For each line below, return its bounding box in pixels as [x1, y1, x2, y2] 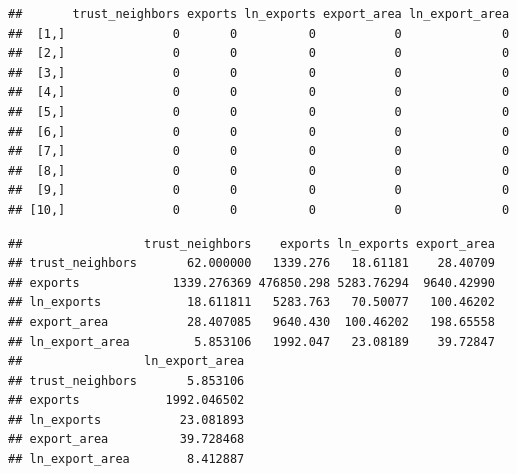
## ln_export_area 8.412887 [8, 452, 245, 467]
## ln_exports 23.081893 [8, 412, 245, 427]
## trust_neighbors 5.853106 [8, 373, 245, 388]
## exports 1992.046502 [8, 393, 245, 408]
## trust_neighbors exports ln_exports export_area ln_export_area [8, 7, 510, 21]
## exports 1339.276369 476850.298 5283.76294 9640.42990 [8, 275, 495, 290]
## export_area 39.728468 [8, 432, 245, 447]
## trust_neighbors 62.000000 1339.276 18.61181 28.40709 [8, 256, 495, 271]
